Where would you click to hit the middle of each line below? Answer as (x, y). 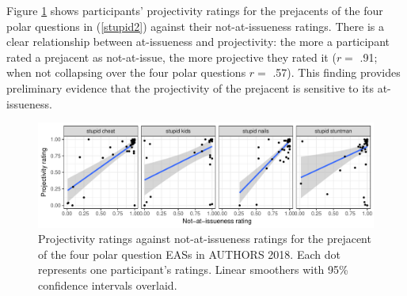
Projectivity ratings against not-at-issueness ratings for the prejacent (205, 239)
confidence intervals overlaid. (108, 285)
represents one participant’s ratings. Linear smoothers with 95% (193, 269)
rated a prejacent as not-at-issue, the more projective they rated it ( (171, 57)
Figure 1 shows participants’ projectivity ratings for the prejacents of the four (195, 10)
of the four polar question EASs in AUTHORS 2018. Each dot (189, 254)
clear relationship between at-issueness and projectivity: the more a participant (198, 42)
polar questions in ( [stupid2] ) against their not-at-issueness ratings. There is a (195, 26)
